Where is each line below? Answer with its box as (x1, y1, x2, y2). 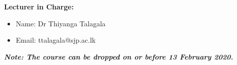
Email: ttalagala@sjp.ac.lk (16, 35, 96, 45)
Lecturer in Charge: (4, 1, 74, 11)
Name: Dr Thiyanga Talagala (16, 18, 106, 28)
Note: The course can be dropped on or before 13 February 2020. (4, 51, 233, 62)
